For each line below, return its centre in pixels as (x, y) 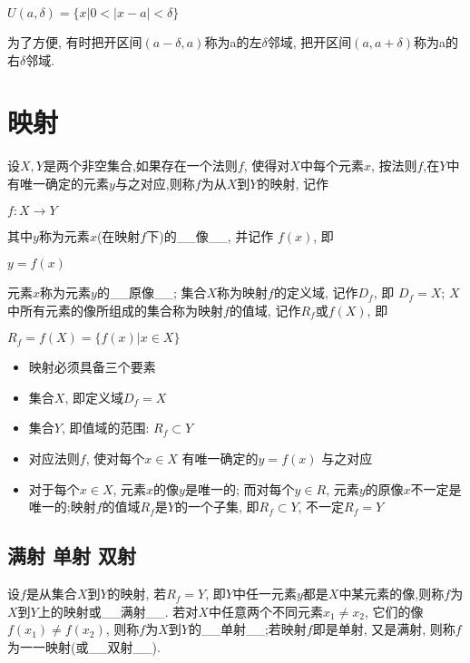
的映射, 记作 (293, 183)
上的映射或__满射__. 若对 (118, 611)
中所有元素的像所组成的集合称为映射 (115, 310)
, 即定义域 (94, 397)
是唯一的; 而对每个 (240, 488)
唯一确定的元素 (64, 183)
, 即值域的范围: (105, 428)
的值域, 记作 (265, 310)
